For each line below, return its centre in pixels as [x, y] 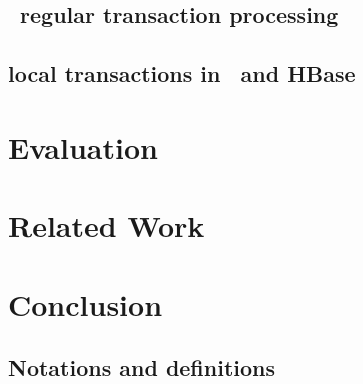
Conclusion [85, 303]
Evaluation [83, 146]
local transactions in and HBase [182, 73]
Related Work [106, 225]
